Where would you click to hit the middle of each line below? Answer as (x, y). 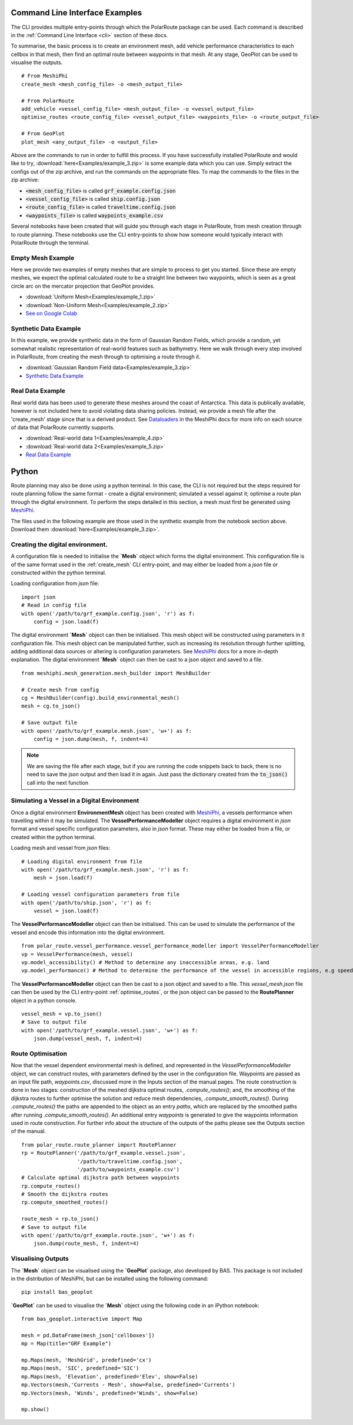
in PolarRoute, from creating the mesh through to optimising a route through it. (106, 357)
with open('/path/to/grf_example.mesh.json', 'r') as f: (105, 870)
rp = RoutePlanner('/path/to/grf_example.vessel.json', (104, 1153)
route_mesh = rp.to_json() (60, 1219)
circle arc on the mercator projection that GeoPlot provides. (83, 286)
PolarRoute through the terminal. (50, 243)
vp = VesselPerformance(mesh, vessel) (77, 954)
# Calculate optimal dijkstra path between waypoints (100, 1178)
